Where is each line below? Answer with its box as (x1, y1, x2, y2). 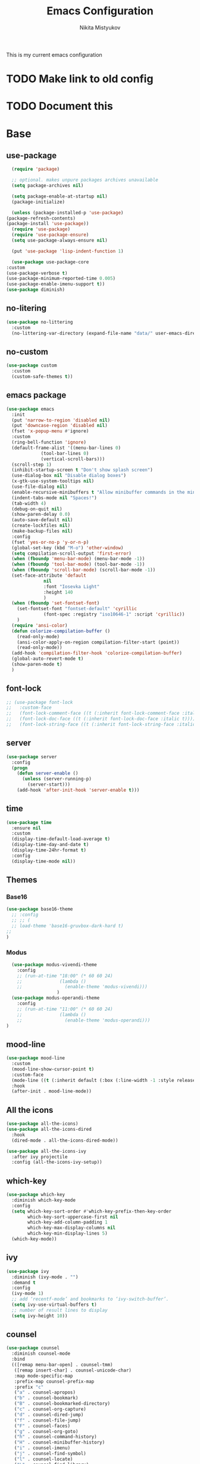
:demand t (11, 1280, 36, 1285)
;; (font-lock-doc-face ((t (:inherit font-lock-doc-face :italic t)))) (6, 716, 196, 722)
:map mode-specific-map (14, 1373, 73, 1379)
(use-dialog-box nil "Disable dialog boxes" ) (11, 473, 127, 479)
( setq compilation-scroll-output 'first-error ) (11, 550, 132, 556)
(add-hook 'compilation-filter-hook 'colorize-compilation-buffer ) (11, 650, 183, 656)
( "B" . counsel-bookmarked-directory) (14, 1401, 111, 1407)
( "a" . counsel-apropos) (14, 1389, 76, 1395)
